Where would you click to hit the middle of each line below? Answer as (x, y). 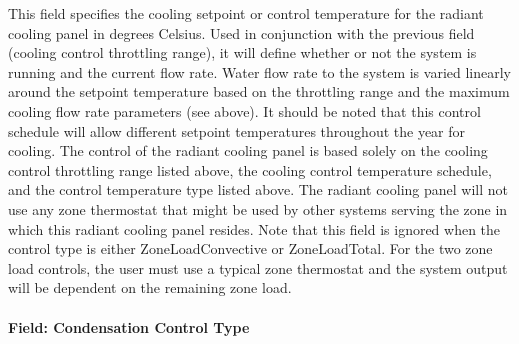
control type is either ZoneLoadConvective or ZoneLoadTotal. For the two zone (250, 248)
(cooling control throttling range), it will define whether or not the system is (242, 52)
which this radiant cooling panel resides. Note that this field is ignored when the (254, 228)
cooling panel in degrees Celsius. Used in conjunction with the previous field (241, 32)
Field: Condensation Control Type (129, 326)
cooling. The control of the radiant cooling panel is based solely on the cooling (248, 150)
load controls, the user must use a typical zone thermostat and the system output (258, 267)
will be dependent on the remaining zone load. (150, 287)
